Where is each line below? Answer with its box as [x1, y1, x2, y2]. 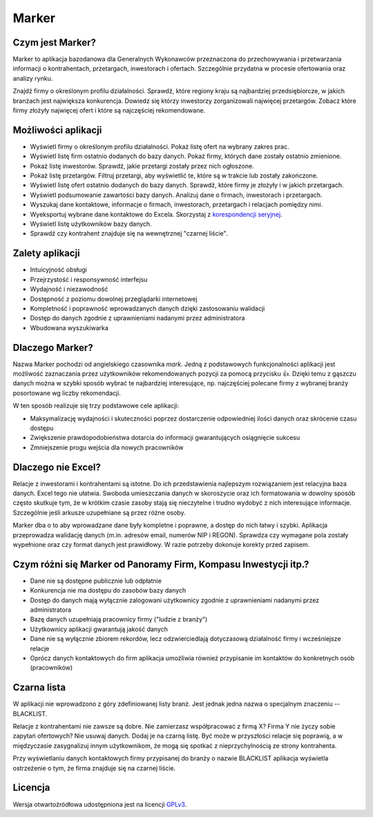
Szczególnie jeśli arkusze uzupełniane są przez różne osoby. [12, 508, 186, 517]
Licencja [12, 782, 50, 794]
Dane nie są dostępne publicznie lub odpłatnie [30, 577, 162, 585]
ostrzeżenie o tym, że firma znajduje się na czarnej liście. [12, 764, 176, 772]
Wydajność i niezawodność [30, 285, 108, 294]
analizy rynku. [12, 74, 53, 82]
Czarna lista [12, 682, 66, 693]
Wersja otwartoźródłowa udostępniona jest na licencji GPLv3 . [12, 800, 187, 808]
